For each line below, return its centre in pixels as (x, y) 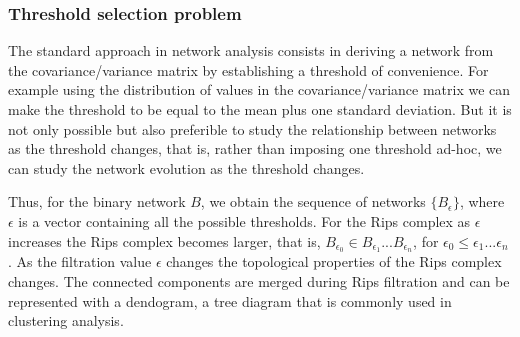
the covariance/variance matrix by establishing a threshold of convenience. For (248, 69)
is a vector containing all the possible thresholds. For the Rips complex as (244, 220)
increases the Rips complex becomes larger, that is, (164, 240)
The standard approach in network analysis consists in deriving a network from (251, 50)
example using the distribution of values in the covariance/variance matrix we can (259, 89)
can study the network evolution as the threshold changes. (186, 167)
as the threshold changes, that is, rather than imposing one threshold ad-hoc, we (255, 148)
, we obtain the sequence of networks (313, 201)
